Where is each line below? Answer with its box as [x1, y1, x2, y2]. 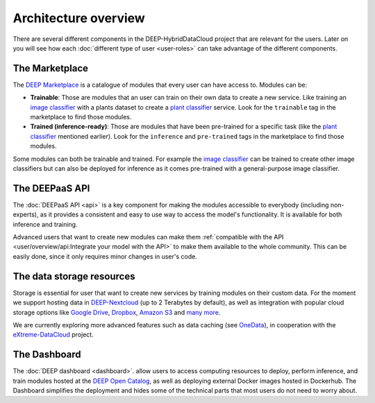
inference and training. [12, 220, 78, 228]
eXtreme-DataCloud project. [12, 330, 94, 339]
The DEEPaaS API [12, 182, 90, 194]
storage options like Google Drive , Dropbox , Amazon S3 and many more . [12, 308, 221, 316]
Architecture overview [12, 10, 145, 26]
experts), [12, 210, 39, 218]
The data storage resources [12, 271, 135, 282]
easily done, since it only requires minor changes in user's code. [12, 252, 197, 260]
